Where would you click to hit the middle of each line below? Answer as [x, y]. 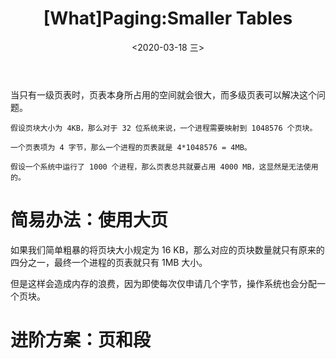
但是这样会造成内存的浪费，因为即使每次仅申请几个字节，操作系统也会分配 [163, 283]
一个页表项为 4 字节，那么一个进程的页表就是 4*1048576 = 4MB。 [131, 147]
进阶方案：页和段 [81, 340]
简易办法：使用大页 [89, 220]
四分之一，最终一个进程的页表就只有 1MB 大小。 [109, 262]
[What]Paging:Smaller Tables [168, 18]
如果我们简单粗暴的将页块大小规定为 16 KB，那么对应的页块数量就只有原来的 [167, 249]
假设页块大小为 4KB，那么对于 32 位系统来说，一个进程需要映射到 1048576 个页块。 [164, 128]
